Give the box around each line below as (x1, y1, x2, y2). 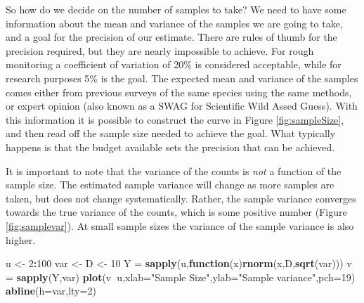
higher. (6, 232, 36, 247)
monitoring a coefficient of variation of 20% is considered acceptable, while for (6, 57, 342, 72)
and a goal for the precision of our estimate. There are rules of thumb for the (6, 30, 337, 44)
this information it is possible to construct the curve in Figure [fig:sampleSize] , (6, 112, 344, 127)
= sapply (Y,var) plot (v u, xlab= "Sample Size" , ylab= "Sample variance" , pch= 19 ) (6, 269, 356, 284)
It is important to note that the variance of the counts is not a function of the (6, 163, 342, 178)
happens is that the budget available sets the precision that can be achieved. (6, 139, 335, 154)
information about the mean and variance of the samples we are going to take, (6, 15, 343, 30)
